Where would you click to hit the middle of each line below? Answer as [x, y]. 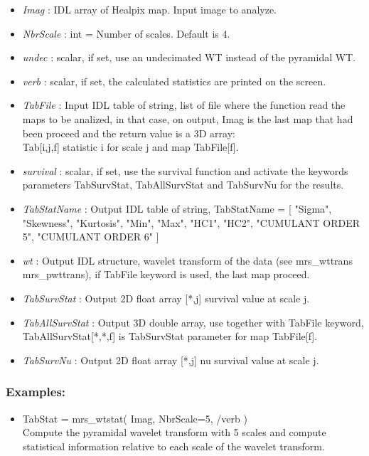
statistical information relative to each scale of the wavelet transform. [173, 446]
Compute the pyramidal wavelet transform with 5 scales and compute [174, 432]
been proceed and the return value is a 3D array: [129, 133]
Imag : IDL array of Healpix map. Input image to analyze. [149, 9]
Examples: [36, 392]
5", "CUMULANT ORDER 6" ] [91, 237]
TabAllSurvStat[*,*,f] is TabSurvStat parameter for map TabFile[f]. [170, 336]
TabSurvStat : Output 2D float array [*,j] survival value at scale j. [166, 298]
